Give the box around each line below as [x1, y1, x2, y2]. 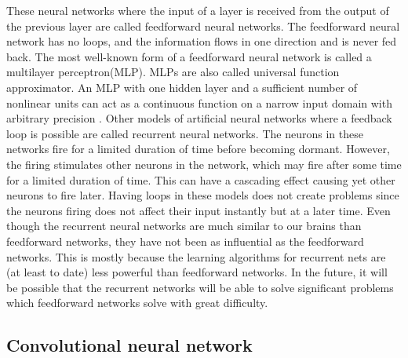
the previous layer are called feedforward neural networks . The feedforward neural [6, 17, 400, 34]
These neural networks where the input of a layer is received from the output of [6, 2, 389, 18]
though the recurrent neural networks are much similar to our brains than [6, 217, 362, 234]
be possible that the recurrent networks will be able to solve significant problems [6, 279, 394, 295]
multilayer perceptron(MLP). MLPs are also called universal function [6, 64, 340, 80]
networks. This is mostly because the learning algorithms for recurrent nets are [6, 248, 386, 265]
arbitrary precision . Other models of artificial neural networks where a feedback [6, 110, 392, 126]
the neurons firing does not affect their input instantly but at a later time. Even [6, 202, 391, 218]
